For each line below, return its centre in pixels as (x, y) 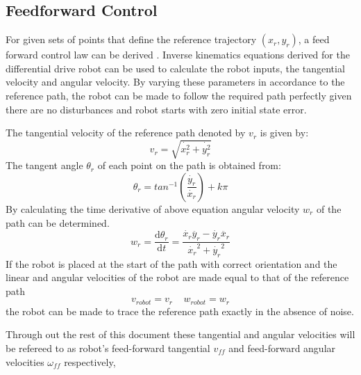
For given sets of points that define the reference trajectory (131, 39)
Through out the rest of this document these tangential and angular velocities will (180, 334)
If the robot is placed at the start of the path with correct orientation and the (171, 263)
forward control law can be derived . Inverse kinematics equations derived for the (178, 55)
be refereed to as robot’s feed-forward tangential (108, 348)
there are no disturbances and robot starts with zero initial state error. (156, 109)
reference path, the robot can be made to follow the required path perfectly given (179, 95)
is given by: (284, 133)
